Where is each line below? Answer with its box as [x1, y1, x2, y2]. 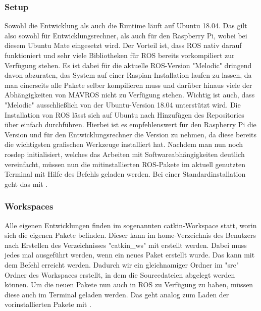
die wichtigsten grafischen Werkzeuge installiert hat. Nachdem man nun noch [5, 139, 243, 149]
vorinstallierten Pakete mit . [5, 299, 91, 309]
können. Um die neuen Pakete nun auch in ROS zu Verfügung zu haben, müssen [5, 279, 253, 290]
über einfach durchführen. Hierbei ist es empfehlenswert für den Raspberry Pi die [5, 119, 256, 130]
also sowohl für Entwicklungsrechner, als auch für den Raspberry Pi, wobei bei [5, 30, 247, 40]
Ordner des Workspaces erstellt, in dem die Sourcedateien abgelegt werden [5, 269, 235, 280]
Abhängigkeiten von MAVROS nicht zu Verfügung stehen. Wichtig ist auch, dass [5, 89, 255, 100]
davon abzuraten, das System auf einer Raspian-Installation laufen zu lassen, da [5, 70, 252, 80]
